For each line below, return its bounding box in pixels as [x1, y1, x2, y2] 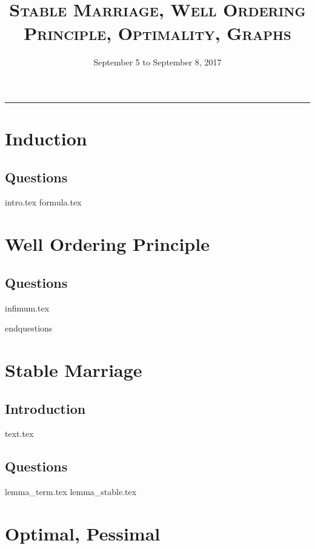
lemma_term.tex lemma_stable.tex [5, 485, 137, 498]
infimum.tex [5, 301, 50, 314]
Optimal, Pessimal [5, 521, 161, 545]
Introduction [5, 399, 86, 418]
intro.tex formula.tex [5, 196, 82, 208]
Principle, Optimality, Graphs [24, 21, 291, 45]
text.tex [5, 427, 34, 440]
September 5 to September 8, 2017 [93, 56, 222, 68]
